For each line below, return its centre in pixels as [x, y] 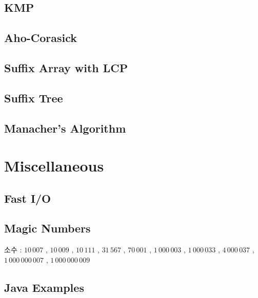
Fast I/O [28, 198]
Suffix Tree [34, 98]
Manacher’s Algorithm [65, 128]
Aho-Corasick [41, 38]
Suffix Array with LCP [66, 67]
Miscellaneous [54, 166]
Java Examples [44, 287]
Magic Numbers [47, 228]
